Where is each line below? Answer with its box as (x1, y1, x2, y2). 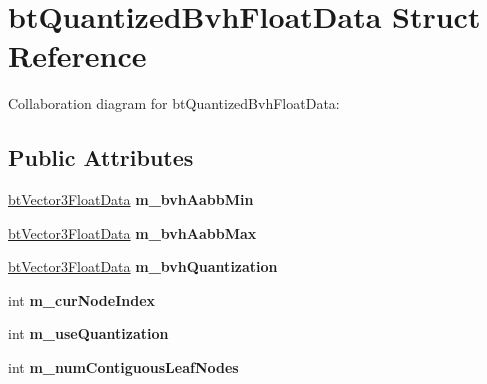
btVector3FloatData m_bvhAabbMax (8, 222, 257, 243)
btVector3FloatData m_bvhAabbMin (8, 189, 254, 210)
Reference (8, 35, 147, 76)
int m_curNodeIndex (8, 289, 156, 310)
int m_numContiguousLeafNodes (8, 357, 239, 378)
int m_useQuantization (8, 323, 169, 344)
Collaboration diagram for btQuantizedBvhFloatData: (8, 93, 340, 114)
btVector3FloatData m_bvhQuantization (8, 256, 278, 277)
